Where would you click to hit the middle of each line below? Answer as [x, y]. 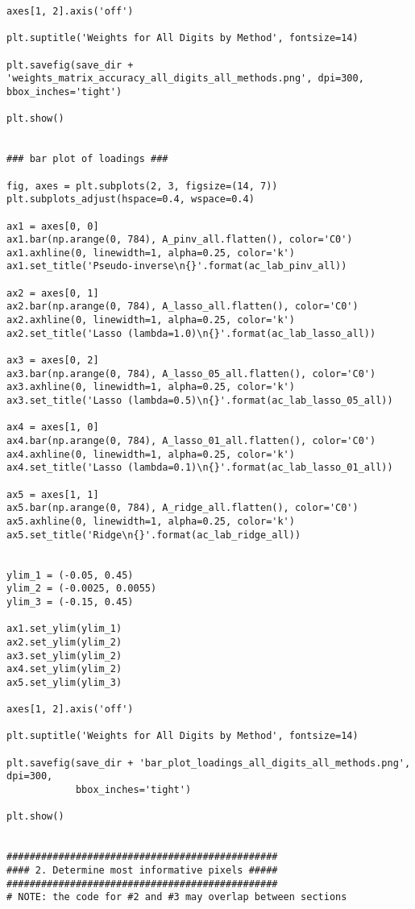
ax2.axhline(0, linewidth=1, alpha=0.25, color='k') [151, 320]
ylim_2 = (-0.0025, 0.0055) [82, 589]
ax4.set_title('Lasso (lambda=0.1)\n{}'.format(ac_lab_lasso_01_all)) [200, 468]
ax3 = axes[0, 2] [53, 361]
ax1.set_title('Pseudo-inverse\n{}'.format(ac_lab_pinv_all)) [177, 266]
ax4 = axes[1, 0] [53, 428]
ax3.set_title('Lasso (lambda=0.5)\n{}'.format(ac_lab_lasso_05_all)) [200, 401]
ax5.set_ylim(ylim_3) [64, 682]
